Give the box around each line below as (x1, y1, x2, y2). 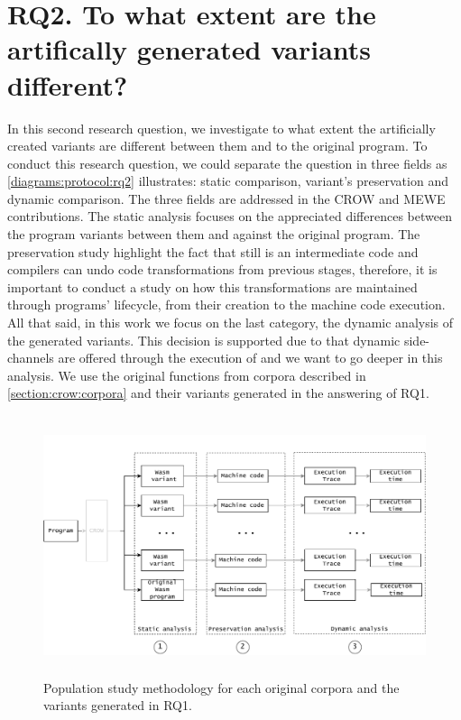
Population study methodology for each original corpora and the (43, 678, 400, 697)
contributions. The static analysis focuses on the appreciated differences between (7, 207, 452, 226)
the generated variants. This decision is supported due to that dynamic (7, 330, 401, 349)
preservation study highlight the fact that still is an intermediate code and (7, 242, 419, 261)
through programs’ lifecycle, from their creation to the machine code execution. (7, 295, 446, 314)
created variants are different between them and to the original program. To (7, 136, 428, 155)
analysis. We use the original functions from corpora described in (7, 365, 366, 384)
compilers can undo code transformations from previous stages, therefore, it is (7, 260, 438, 279)
